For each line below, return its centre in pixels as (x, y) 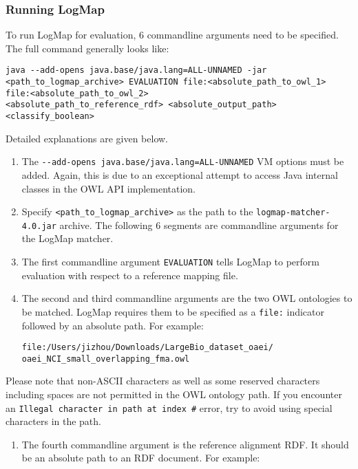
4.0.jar (39, 226)
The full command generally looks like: (87, 48)
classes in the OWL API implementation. (109, 188)
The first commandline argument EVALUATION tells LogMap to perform (171, 262)
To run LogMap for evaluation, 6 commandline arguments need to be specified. (172, 35)
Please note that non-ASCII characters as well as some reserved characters (163, 381)
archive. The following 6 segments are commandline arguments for (199, 225)
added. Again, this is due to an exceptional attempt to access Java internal (180, 174)
